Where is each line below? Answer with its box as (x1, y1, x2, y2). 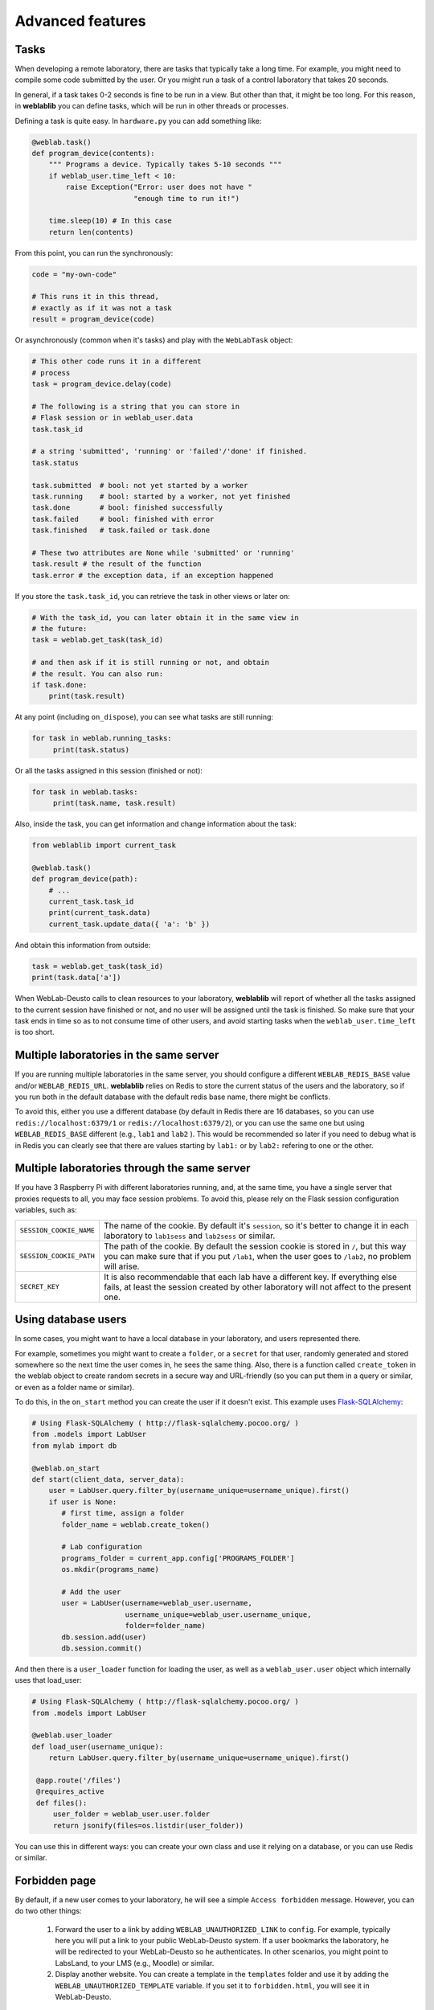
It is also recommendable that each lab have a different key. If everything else (103, 1271, 398, 1282)
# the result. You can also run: (31, 669, 164, 679)
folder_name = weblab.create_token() (61, 1520, 211, 1529)
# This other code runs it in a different (31, 357, 202, 366)
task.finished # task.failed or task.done (31, 526, 211, 535)
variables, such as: (14, 1205, 77, 1215)
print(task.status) (52, 745, 130, 754)
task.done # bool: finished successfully (31, 503, 223, 512)
